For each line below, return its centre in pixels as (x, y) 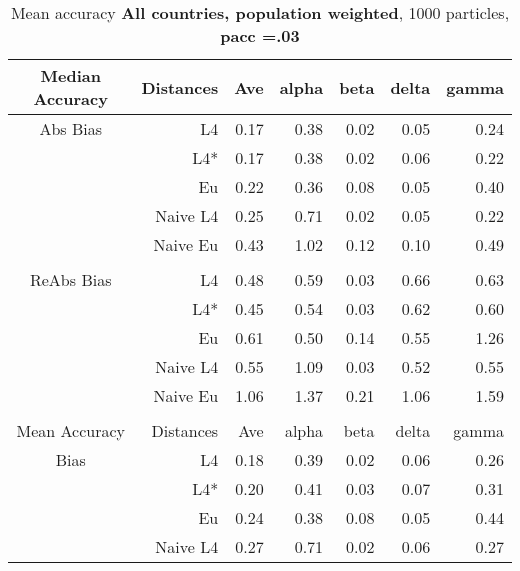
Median (70, 75)
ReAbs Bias (70, 279)
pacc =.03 (260, 35)
